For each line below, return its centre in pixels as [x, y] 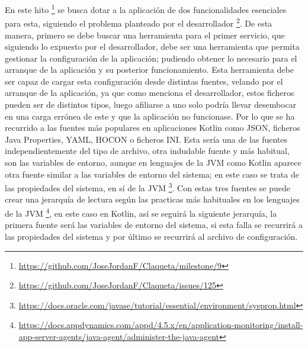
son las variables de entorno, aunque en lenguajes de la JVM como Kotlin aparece [153, 163]
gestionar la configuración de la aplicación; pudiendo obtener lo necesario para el [151, 58]
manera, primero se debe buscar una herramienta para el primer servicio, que [145, 35]
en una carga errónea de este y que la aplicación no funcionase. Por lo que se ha [150, 116]
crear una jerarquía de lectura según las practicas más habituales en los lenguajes [152, 199]
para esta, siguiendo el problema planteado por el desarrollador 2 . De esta [139, 22]
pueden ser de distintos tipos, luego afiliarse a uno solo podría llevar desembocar [151, 105]
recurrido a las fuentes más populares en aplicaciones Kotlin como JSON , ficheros [153, 128]
